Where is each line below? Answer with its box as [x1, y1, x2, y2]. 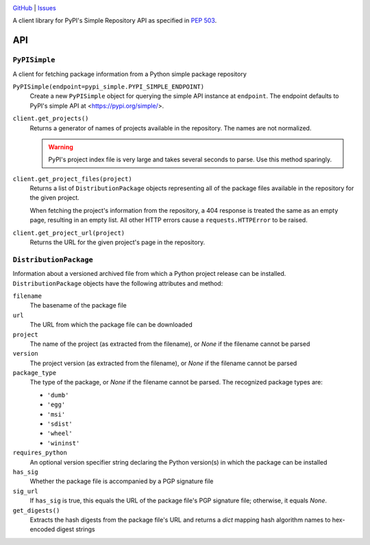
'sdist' [47, 420, 73, 428]
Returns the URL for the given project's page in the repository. [29, 238, 206, 246]
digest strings [56, 525, 95, 533]
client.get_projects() [12, 115, 89, 123]
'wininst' [47, 439, 80, 447]
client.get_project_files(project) [12, 175, 133, 183]
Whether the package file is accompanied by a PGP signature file [29, 477, 214, 485]
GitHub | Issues [12, 4, 56, 12]
